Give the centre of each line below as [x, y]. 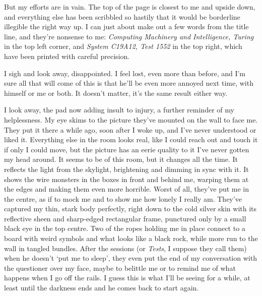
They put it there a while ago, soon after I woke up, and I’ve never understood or [130, 129]
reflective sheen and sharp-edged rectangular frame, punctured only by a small [125, 218]
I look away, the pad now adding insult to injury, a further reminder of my [119, 110]
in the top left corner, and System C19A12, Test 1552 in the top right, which [123, 46]
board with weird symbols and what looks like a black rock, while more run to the [131, 238]
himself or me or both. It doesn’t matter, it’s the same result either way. [116, 93]
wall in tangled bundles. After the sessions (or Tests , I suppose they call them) [125, 248]
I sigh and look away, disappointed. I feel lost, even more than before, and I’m [125, 73]
